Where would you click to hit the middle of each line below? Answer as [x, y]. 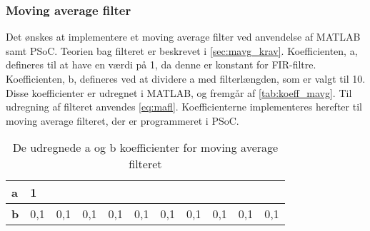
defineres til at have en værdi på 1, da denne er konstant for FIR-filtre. [161, 65]
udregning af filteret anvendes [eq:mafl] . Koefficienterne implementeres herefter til [184, 107]
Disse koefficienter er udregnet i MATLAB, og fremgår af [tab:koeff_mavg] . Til [179, 92]
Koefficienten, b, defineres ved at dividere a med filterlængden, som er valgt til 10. [186, 78]
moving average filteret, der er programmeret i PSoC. [122, 120]
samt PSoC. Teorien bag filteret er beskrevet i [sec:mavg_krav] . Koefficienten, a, [182, 50]
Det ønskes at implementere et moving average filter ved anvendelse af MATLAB [183, 37]
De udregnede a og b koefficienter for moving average [145, 148]
